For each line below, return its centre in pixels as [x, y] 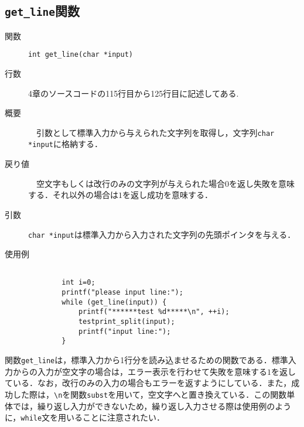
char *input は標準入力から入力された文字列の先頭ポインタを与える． [162, 234]
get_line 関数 [42, 11]
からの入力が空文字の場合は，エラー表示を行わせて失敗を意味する [140, 371]
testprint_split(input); [127, 322]
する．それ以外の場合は [73, 195]
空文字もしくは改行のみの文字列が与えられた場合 [130, 183]
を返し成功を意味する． [168, 195]
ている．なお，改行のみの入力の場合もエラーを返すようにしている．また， [148, 383]
